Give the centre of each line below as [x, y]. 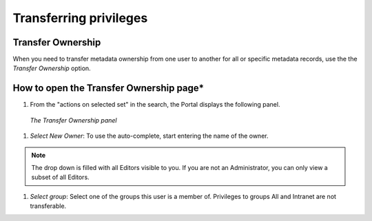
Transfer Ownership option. [52, 68]
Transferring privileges [80, 18]
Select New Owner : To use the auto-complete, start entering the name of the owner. [149, 136]
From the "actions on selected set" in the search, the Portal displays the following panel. [155, 105]
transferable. [48, 206]
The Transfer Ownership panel [73, 120]
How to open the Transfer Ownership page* [108, 88]
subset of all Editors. [60, 177]
